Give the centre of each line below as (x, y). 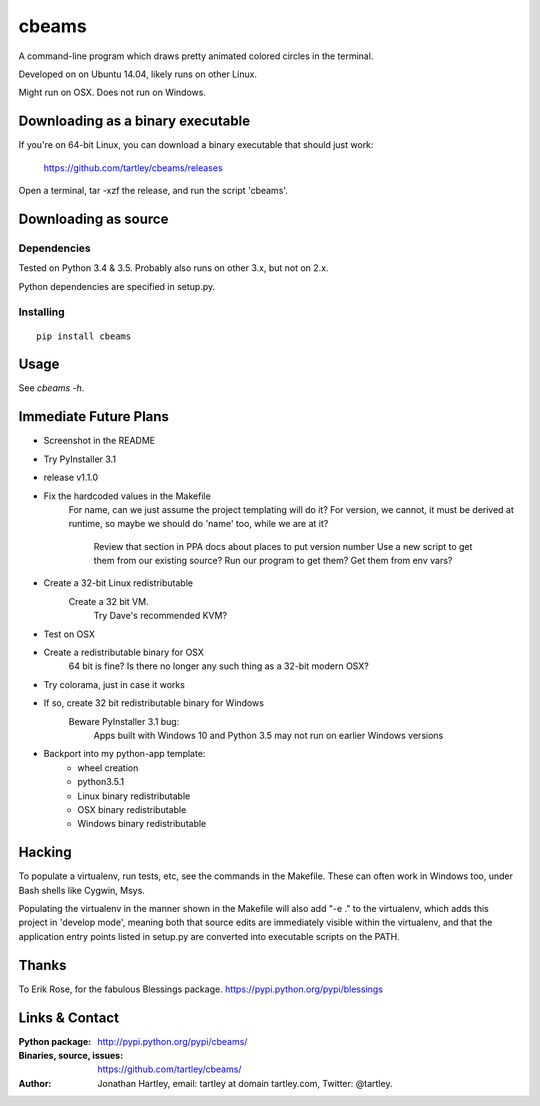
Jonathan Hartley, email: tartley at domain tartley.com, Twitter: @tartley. (245, 1083)
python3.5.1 (101, 782)
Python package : (55, 1041)
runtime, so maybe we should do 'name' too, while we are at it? (198, 524)
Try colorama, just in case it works (114, 684)
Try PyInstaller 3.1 (80, 459)
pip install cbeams (84, 336)
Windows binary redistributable (142, 824)
